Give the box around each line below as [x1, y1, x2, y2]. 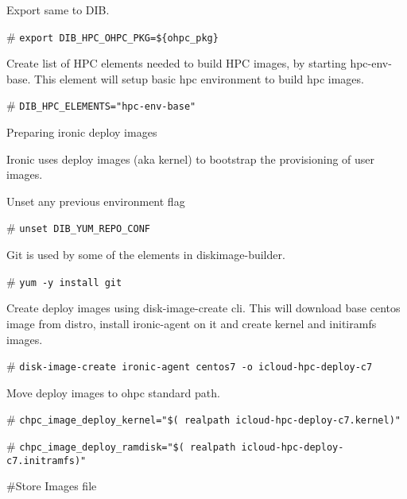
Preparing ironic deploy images [6, 124, 157, 141]
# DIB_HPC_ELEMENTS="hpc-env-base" [6, 97, 196, 114]
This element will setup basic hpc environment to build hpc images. [34, 70, 364, 87]
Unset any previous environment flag [6, 192, 185, 209]
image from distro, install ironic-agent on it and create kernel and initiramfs [6, 315, 377, 331]
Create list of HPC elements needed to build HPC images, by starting [6, 55, 347, 72]
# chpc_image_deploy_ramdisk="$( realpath [6, 438, 236, 455]
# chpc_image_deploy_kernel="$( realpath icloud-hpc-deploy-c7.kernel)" [6, 411, 401, 427]
